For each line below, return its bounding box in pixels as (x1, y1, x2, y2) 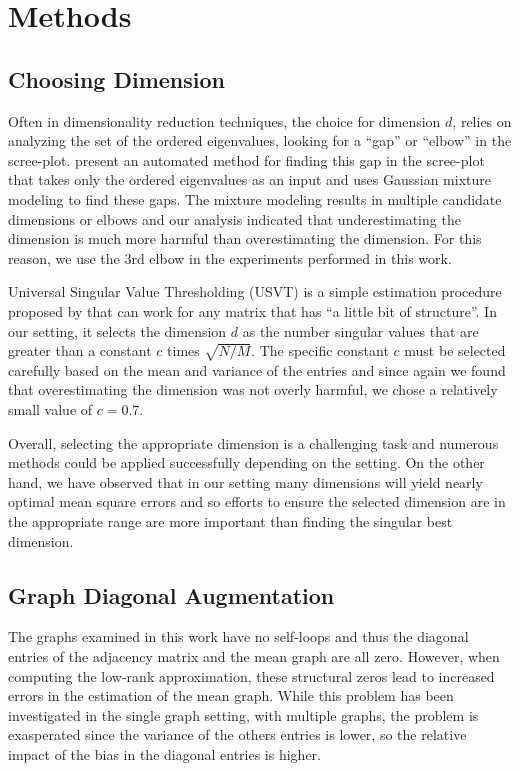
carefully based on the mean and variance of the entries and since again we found (8, 359, 506, 380)
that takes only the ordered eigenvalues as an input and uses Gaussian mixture (8, 169, 491, 190)
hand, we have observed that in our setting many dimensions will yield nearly (8, 471, 483, 492)
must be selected (404, 340, 506, 361)
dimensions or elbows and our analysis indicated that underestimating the (8, 208, 461, 229)
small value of (8, 399, 93, 420)
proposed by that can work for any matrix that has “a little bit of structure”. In (8, 300, 497, 321)
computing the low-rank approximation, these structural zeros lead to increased (8, 665, 495, 686)
